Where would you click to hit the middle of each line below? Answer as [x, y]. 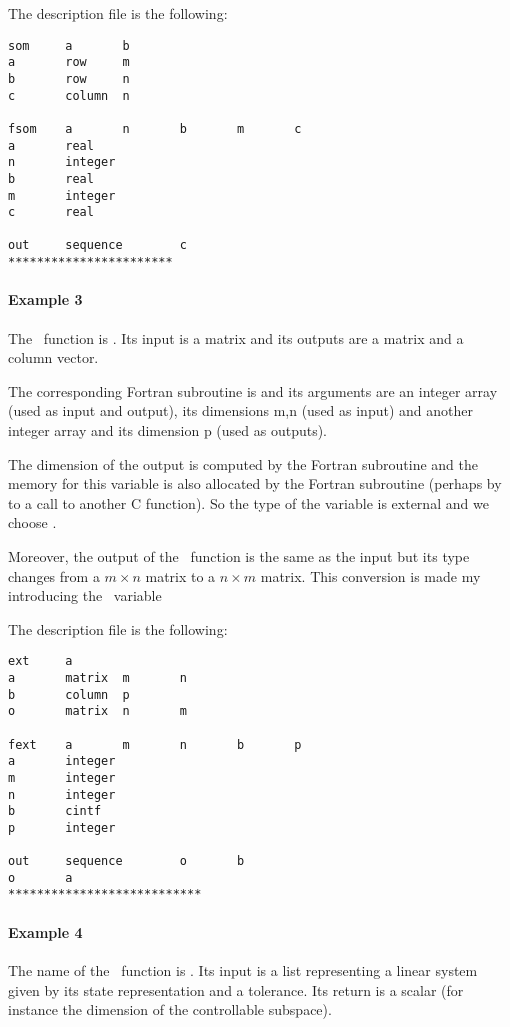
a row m [69, 62]
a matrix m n [97, 677]
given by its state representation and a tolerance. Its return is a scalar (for [236, 989]
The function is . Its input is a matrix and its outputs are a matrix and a [236, 337]
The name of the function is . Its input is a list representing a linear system [243, 969]
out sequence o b [126, 861]
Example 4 [45, 931]
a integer [62, 761]
